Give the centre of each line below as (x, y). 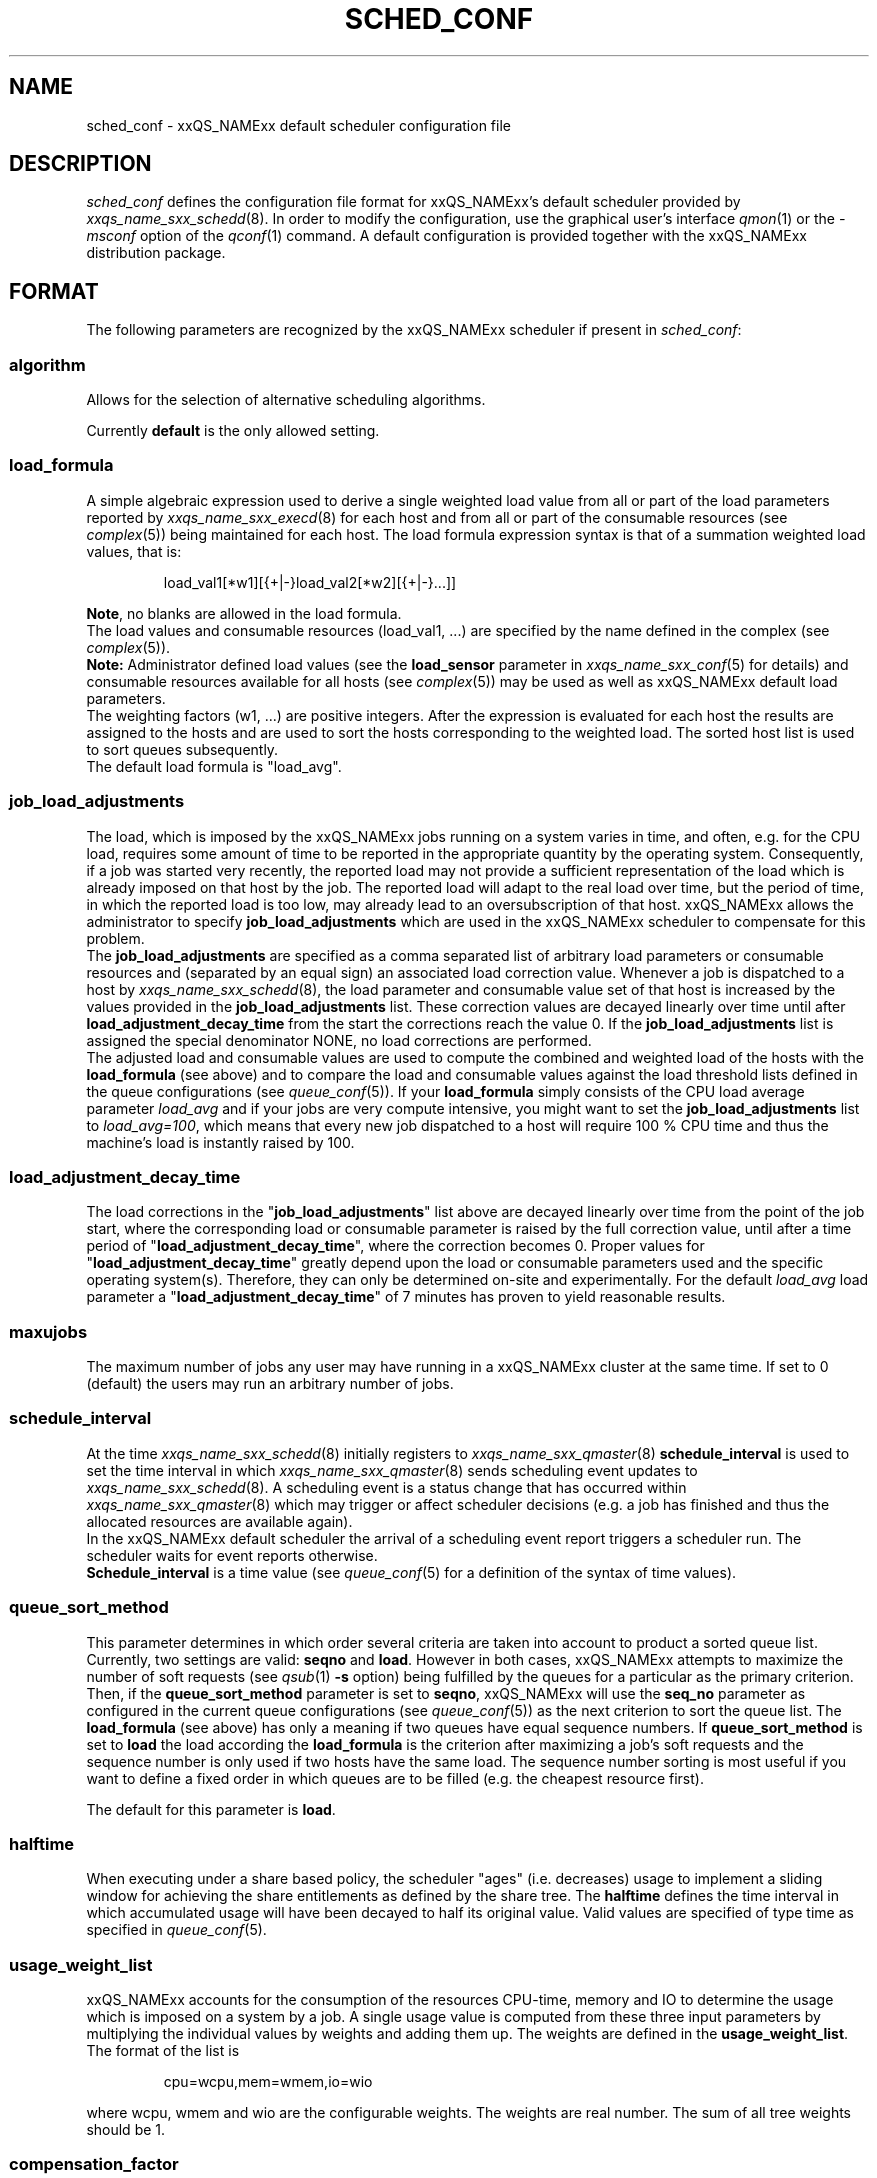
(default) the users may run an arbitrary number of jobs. (270, 1384)
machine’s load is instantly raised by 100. (220, 1142)
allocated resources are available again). (219, 1521)
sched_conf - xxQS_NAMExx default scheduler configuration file (298, 125)
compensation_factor (94, 2164)
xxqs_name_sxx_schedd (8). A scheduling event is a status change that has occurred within (386, 1487)
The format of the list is (163, 2051)
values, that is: (134, 551)
